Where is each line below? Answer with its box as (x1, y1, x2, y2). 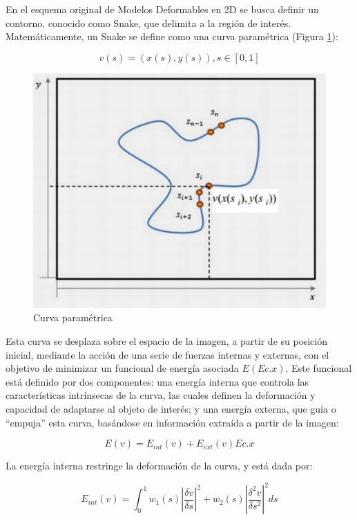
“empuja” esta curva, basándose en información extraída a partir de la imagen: (6, 415, 339, 429)
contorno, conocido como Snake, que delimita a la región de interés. (6, 15, 291, 30)
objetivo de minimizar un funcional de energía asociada (6, 361, 239, 375)
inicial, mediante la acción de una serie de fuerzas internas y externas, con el (6, 347, 329, 361)
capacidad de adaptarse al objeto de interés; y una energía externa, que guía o (6, 402, 336, 416)
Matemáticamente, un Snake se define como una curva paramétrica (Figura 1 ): (6, 29, 338, 44)
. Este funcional (285, 361, 352, 375)
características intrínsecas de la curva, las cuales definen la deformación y (6, 388, 316, 402)
